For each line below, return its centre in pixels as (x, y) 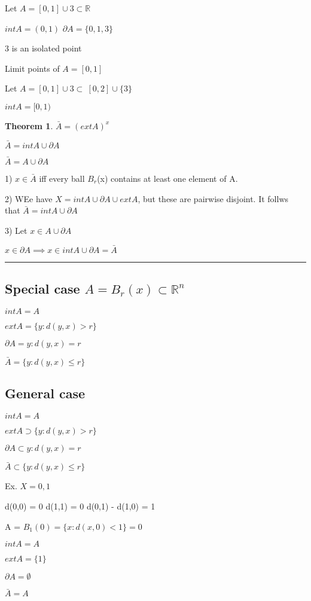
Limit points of (32, 68)
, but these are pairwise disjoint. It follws (213, 198)
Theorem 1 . (29, 125)
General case (45, 393)
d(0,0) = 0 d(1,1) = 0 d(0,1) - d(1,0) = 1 (80, 506)
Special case (42, 288)
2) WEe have (29, 198)
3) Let (16, 230)
